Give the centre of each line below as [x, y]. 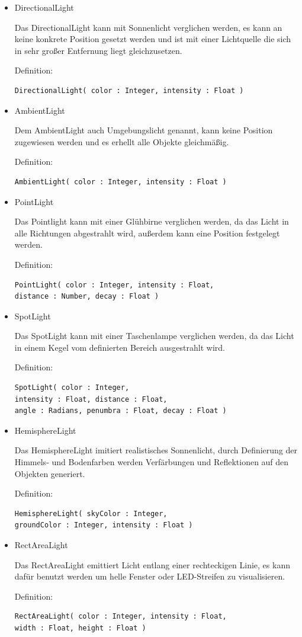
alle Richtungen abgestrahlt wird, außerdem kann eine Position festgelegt [147, 233]
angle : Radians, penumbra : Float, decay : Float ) [121, 411]
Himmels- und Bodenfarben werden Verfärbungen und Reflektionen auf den [152, 462]
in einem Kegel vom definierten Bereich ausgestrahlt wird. [120, 347]
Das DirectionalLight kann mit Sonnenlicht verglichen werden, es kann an [148, 27]
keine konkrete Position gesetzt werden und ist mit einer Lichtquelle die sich [153, 39]
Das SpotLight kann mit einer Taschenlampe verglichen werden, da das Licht [154, 336]
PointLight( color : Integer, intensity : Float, [114, 285]
